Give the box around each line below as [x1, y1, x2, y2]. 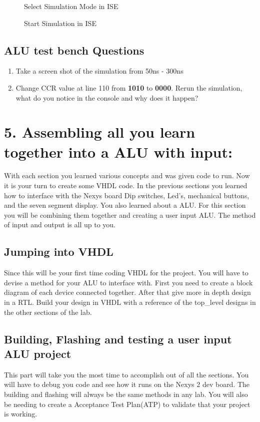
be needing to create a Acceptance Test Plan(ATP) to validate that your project [4, 398, 250, 409]
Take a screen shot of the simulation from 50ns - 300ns [15, 66, 183, 76]
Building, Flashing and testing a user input [4, 331, 232, 346]
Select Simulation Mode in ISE [24, 1, 118, 11]
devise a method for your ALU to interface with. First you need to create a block [4, 277, 253, 287]
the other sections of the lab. [4, 306, 92, 317]
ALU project [4, 346, 71, 361]
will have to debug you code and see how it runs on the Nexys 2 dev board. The [4, 379, 250, 389]
